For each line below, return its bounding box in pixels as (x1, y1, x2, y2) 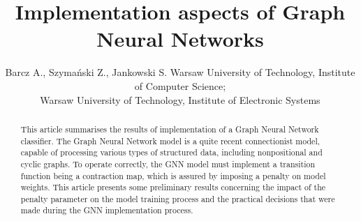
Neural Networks (96, 24, 264, 53)
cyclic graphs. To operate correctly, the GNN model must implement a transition (20, 158, 316, 169)
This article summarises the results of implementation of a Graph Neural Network (20, 123, 319, 135)
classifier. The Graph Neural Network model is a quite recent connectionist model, (20, 135, 321, 146)
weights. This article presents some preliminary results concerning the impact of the (20, 181, 326, 193)
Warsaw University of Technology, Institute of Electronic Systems (40, 92, 321, 107)
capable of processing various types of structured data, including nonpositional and (20, 146, 323, 158)
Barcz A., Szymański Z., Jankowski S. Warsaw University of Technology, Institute (5, 65, 355, 79)
